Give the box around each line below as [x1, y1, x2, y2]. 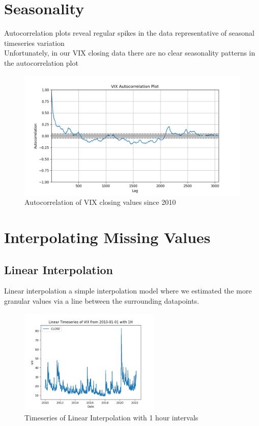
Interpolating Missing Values [4, 227, 211, 248]
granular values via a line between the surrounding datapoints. [4, 296, 199, 306]
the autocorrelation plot [4, 57, 78, 68]
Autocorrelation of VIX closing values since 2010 [24, 197, 176, 207]
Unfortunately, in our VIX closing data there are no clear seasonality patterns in [4, 47, 255, 58]
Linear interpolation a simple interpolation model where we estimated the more [4, 285, 252, 296]
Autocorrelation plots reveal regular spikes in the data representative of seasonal [4, 28, 254, 38]
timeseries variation [4, 37, 65, 48]
